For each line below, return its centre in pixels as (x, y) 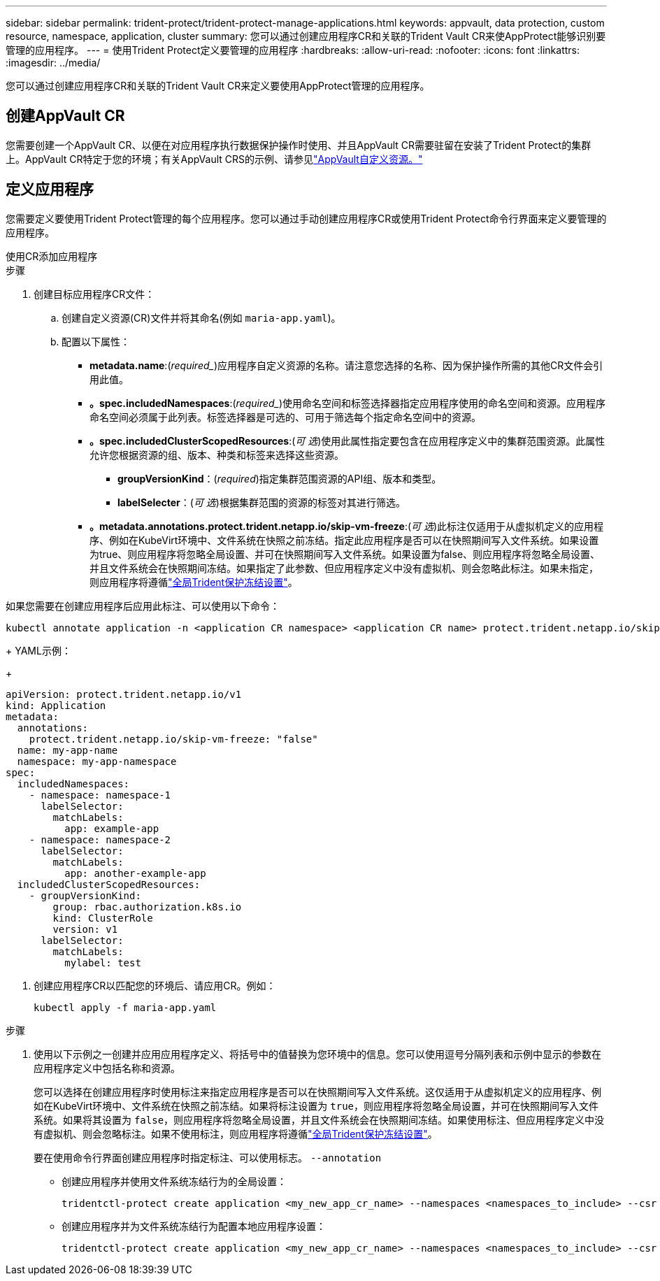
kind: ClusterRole (103, 918)
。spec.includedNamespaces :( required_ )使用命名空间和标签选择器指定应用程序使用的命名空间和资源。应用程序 (348, 403)
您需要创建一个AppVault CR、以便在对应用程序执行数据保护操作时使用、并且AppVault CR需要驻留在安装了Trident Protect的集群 (299, 145)
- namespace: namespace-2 (100, 839)
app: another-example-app (135, 873)
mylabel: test (103, 962)
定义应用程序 (50, 189)
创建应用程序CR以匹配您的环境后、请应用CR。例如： (155, 985)
